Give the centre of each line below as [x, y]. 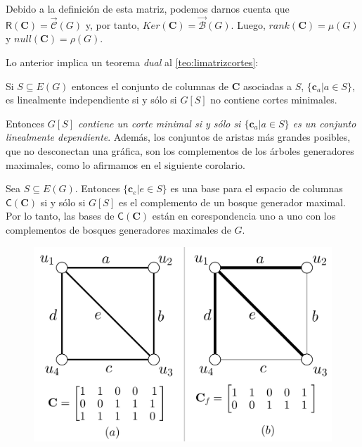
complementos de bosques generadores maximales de [118, 229]
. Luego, [248, 24]
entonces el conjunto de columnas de [150, 86]
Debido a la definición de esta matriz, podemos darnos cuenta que [148, 8]
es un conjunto [324, 123]
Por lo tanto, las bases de [60, 216]
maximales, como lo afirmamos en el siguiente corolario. [125, 164]
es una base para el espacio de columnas [257, 188]
